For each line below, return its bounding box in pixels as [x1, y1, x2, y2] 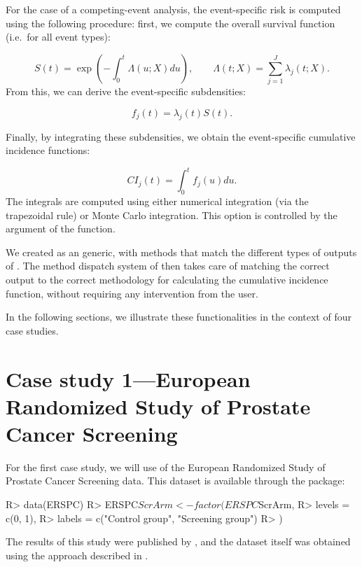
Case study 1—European [6, 364, 251, 393]
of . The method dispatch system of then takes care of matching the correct [6, 258, 330, 273]
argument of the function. [6, 221, 116, 236]
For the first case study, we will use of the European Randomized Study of [6, 459, 326, 474]
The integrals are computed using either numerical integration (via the [6, 193, 309, 208]
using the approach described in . [6, 547, 148, 562]
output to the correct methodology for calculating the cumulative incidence [6, 272, 328, 286]
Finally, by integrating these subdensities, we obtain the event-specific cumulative [6, 129, 356, 143]
